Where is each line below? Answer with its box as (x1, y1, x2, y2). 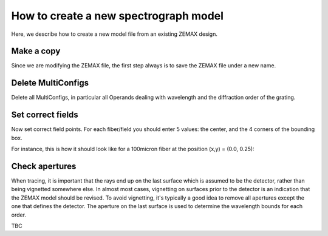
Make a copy (11, 46, 61, 56)
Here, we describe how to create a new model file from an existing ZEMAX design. (11, 30, 218, 38)
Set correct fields (11, 110, 78, 120)
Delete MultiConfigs (11, 78, 89, 88)
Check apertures (11, 161, 77, 171)
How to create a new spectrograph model (11, 9, 224, 22)
